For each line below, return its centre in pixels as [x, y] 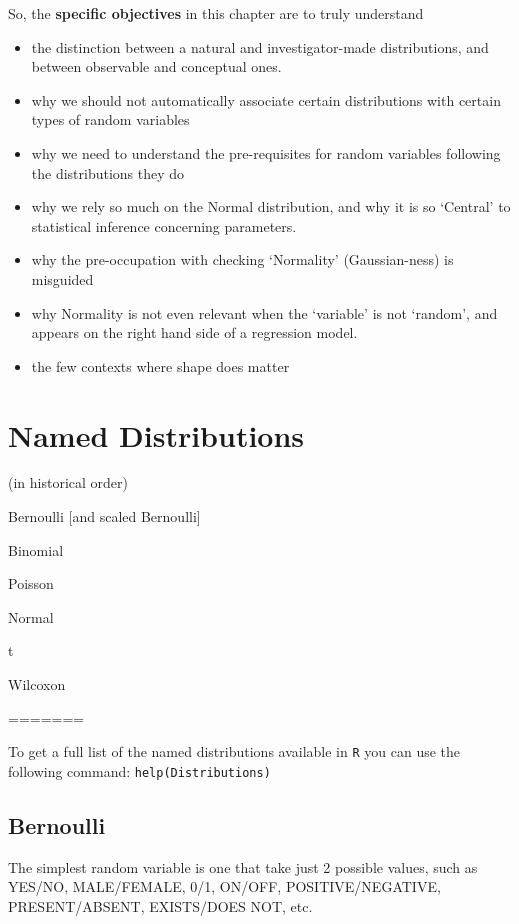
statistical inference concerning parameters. [164, 225]
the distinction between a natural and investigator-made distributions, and [260, 46]
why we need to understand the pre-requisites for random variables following [266, 152]
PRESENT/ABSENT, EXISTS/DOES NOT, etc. [160, 905]
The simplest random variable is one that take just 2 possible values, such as [243, 866]
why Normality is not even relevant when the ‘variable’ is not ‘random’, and [264, 312]
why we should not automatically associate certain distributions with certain [266, 99]
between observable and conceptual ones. [156, 66]
